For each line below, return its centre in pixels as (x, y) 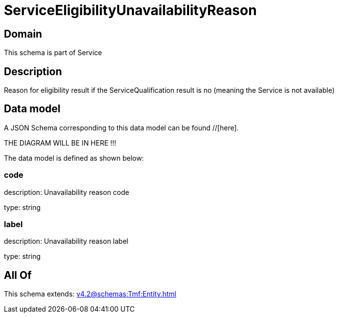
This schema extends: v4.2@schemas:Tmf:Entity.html (90, 294)
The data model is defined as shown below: (74, 158)
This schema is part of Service (53, 53)
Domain (23, 34)
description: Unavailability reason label (66, 241)
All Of (18, 275)
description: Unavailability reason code (67, 192)
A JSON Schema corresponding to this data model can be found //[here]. (121, 127)
